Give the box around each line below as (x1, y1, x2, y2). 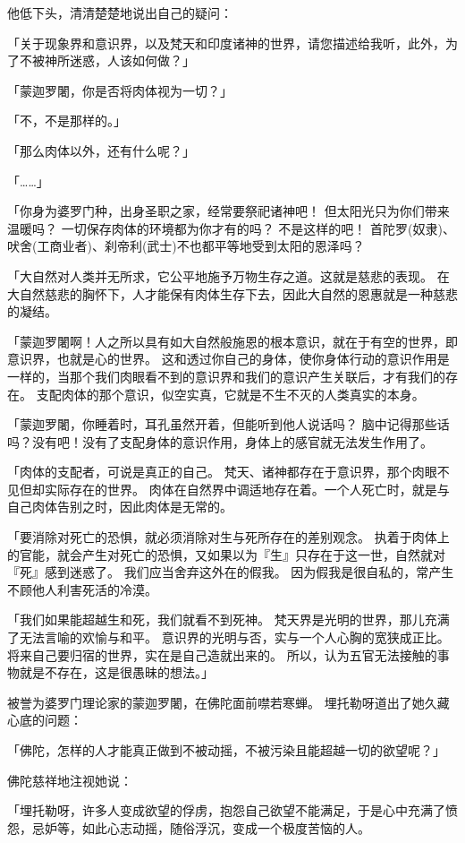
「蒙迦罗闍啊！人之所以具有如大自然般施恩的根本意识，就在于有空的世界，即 (7, 331, 458, 350)
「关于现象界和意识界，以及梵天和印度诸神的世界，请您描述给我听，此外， (7, 33, 445, 52)
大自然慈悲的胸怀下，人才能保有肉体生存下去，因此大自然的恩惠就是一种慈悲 (7, 284, 458, 303)
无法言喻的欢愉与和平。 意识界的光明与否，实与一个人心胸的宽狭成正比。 (19, 628, 450, 647)
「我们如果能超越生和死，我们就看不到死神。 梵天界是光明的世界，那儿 (7, 610, 425, 629)
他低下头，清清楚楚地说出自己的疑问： (7, 4, 232, 22)
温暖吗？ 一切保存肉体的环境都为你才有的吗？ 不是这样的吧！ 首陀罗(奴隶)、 (7, 219, 455, 237)
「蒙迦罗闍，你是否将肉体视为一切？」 (7, 81, 232, 99)
